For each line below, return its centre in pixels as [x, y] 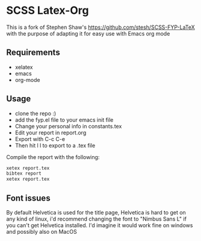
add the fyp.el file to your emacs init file [64, 120]
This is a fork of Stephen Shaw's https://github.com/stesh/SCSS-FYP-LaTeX [101, 27]
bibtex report [24, 174]
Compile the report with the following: [53, 157]
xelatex [24, 67]
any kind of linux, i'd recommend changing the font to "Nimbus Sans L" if [96, 219]
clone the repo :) [36, 113]
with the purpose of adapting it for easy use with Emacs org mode [88, 33]
